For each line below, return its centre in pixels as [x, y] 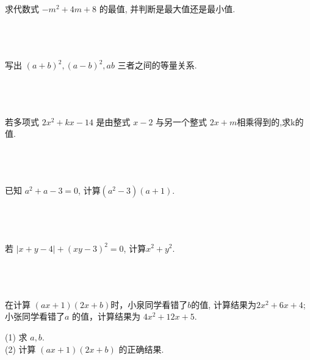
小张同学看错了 [35, 316]
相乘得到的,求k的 [270, 121]
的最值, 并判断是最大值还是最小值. [167, 9]
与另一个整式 [182, 121]
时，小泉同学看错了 [149, 304]
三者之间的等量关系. [157, 65]
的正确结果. [141, 349]
